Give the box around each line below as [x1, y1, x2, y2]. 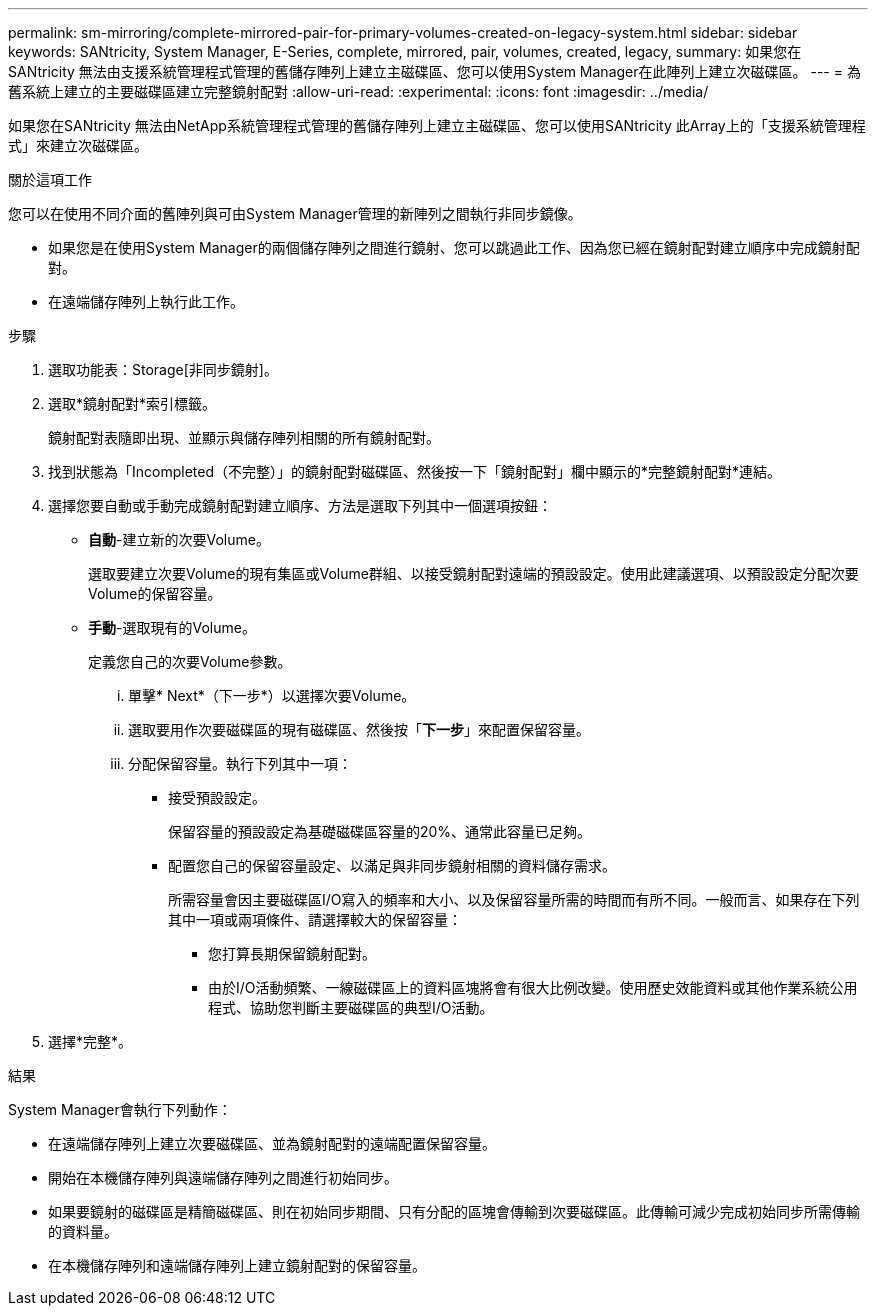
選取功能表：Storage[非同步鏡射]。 [48, 361, 278, 378]
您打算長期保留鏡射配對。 [208, 945, 376, 962]
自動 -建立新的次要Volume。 [88, 531, 270, 548]
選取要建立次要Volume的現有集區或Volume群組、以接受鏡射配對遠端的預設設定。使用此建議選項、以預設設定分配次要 [88, 565, 859, 582]
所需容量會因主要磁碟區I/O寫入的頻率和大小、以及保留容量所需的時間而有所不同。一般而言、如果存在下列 [168, 891, 860, 908]
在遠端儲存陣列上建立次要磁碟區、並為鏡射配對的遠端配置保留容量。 [48, 1135, 496, 1152]
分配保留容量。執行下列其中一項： [128, 755, 352, 772]
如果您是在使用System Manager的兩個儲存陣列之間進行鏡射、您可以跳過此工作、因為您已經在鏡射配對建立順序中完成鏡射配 [48, 239, 860, 256]
